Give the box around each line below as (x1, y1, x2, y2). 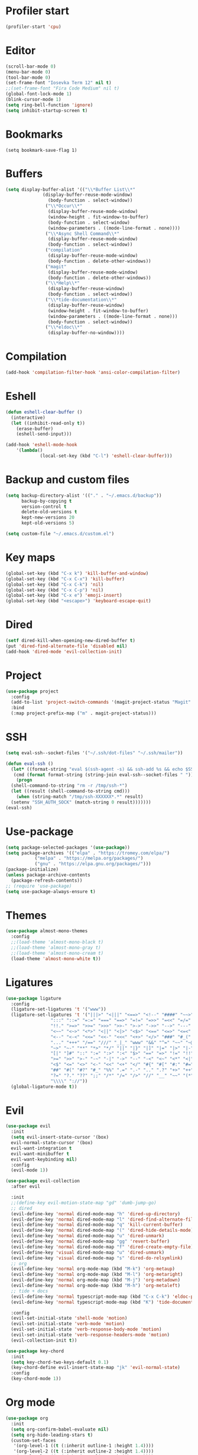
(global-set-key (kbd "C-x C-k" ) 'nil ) (5, 582, 104, 587)
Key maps (5, 551, 56, 564)
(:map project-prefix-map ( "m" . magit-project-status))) (11, 710, 157, 716)
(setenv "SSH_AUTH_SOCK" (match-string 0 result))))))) (11, 799, 151, 805)
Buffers (5, 167, 43, 180)
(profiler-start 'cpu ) (5, 24, 61, 30)
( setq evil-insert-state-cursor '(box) (11, 1135, 109, 1141)
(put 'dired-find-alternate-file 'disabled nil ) (5, 643, 128, 649)
